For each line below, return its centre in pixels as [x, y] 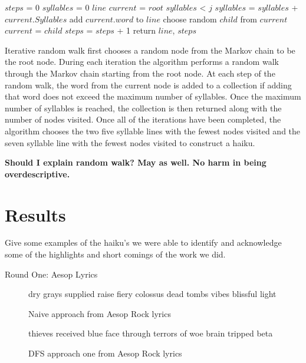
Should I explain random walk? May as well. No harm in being [136, 162]
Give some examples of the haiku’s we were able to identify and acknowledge [143, 242]
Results [35, 214]
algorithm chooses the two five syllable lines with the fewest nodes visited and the [153, 131]
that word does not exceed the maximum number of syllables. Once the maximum [153, 96]
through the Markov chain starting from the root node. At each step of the [140, 73]
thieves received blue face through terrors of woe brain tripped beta [151, 333]
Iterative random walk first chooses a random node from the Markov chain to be [150, 50]
